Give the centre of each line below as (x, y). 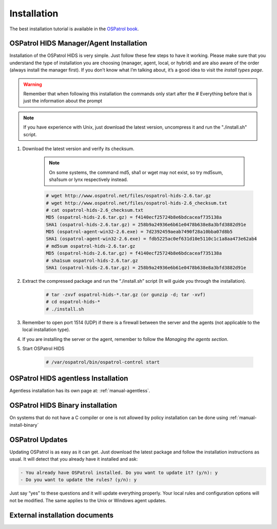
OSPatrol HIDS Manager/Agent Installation (78, 43)
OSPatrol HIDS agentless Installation (69, 379)
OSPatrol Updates (38, 440)
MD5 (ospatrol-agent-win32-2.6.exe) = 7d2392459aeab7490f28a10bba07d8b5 (139, 232)
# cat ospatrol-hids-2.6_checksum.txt (95, 210)
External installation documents (62, 515)
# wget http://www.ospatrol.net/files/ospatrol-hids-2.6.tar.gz (128, 196)
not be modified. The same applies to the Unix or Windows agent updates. (88, 500)
